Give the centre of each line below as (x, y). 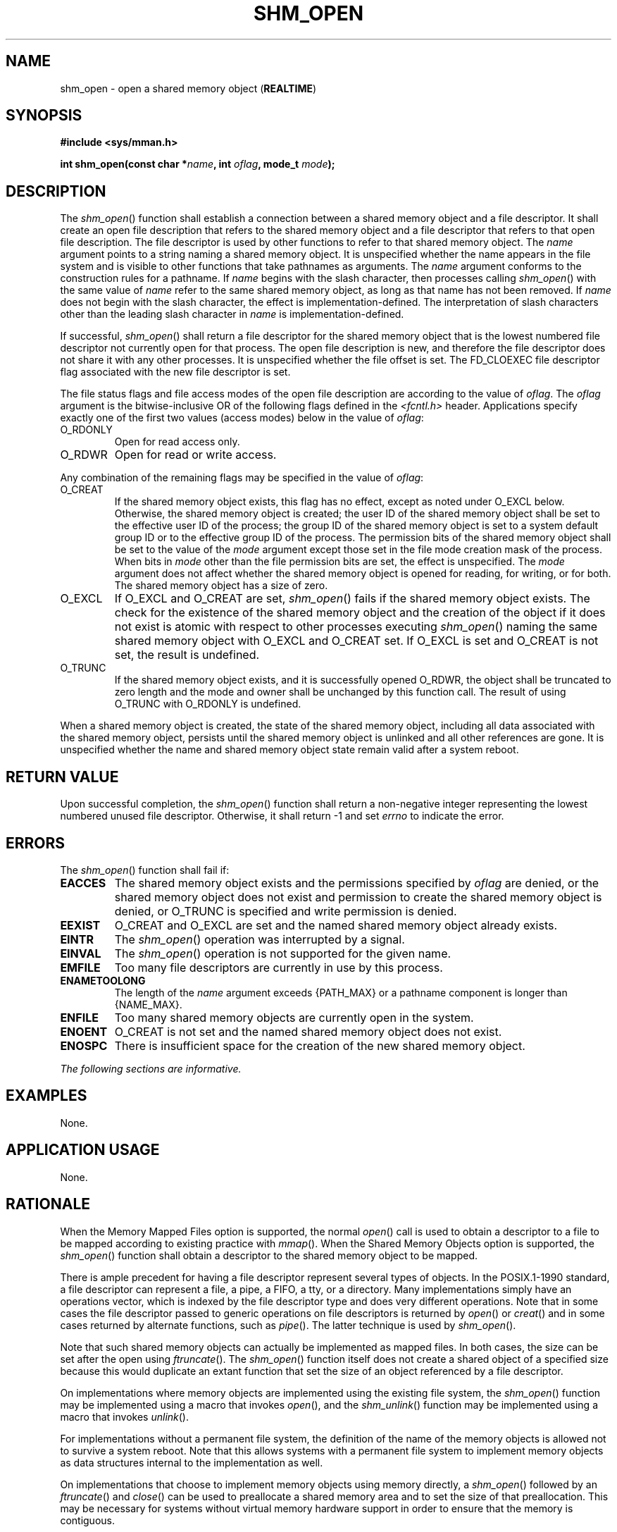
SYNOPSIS (44, 116)
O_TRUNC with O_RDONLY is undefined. (208, 704)
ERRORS (36, 843)
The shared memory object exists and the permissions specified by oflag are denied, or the (357, 883)
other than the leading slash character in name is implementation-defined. (232, 314)
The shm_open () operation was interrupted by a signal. (260, 939)
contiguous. (87, 1520)
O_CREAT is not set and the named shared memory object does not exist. (308, 1031)
